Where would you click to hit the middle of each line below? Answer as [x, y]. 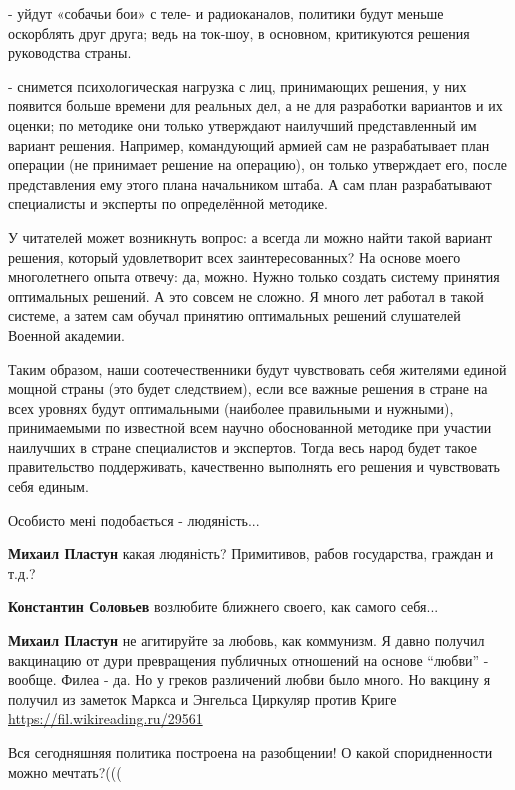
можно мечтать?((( [65, 771]
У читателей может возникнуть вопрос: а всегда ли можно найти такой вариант [250, 236]
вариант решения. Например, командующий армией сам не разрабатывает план [249, 144]
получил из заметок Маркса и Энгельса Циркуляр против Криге [202, 698]
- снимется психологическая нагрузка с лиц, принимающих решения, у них [237, 85]
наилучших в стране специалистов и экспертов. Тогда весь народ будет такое [242, 446]
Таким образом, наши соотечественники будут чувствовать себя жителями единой [257, 368]
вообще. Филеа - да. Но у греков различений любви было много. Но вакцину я [249, 679]
